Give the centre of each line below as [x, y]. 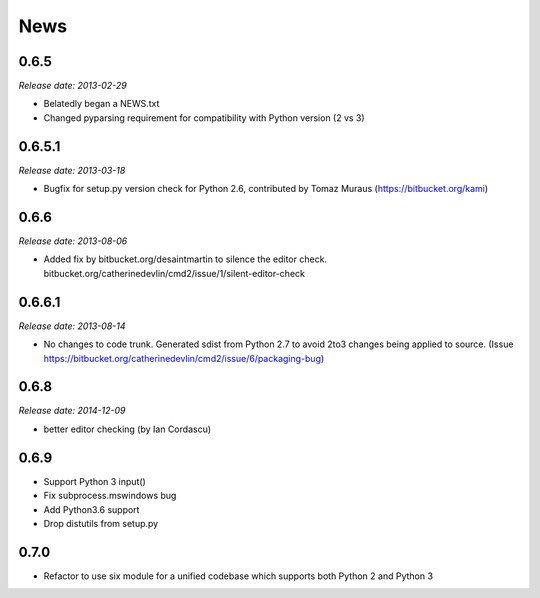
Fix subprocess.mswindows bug [110, 496]
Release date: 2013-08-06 [73, 241]
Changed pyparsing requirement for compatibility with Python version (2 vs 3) [204, 117]
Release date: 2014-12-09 [72, 411]
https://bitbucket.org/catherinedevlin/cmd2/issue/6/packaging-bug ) [184, 358]
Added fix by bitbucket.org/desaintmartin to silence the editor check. [185, 259]
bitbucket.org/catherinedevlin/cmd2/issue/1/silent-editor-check [174, 273]
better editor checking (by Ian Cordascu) [127, 429]
